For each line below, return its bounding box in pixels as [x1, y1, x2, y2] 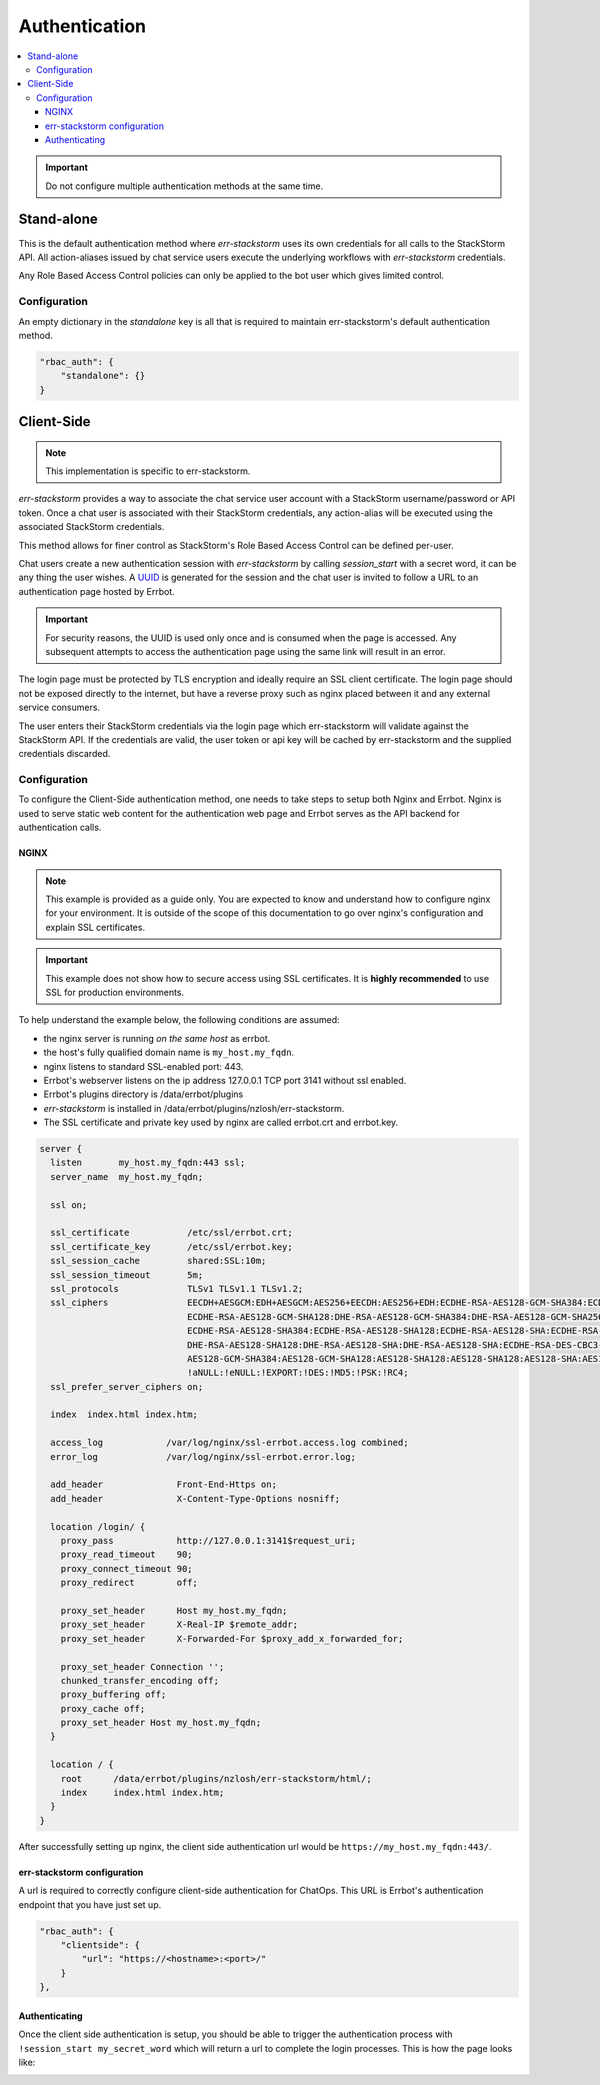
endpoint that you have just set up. [18, 1898, 162, 1910]
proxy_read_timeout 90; [60, 1549, 194, 1560]
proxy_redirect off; [60, 1577, 199, 1589]
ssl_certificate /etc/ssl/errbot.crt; [50, 1227, 294, 1239]
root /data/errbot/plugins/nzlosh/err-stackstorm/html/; [60, 1773, 372, 1784]
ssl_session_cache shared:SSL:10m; [50, 1255, 267, 1267]
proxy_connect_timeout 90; [60, 1563, 194, 1574]
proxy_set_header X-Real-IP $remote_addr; [60, 1619, 299, 1630]
